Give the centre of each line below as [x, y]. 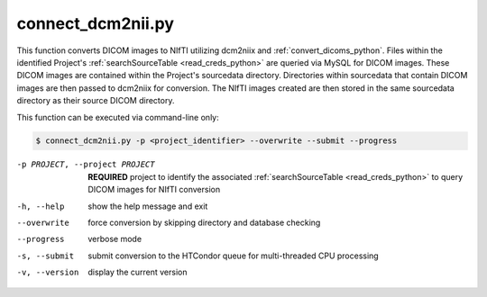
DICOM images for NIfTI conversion [154, 190]
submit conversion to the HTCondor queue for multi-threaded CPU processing [233, 256]
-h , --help [41, 206]
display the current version [138, 272]
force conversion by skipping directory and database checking [204, 223]
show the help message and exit [148, 206]
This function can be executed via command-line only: [118, 117]
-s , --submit [46, 256]
